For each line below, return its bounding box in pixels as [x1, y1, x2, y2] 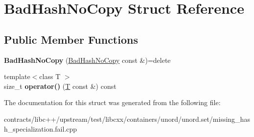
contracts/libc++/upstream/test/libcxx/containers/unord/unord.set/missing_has [4, 113, 250, 124]
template [4, 71, 30, 82]
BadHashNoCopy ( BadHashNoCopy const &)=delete [4, 55, 171, 65]
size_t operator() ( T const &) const [4, 81, 116, 91]
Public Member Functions [4, 31, 138, 47]
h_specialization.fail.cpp [4, 123, 77, 134]
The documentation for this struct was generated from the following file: [4, 97, 221, 108]
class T [39, 71, 61, 82]
